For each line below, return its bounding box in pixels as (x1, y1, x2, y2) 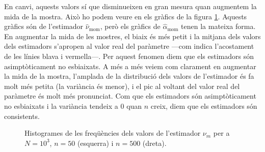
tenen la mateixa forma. (181, 21, 256, 32)
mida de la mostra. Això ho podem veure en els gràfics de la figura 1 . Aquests (4, 11, 247, 21)
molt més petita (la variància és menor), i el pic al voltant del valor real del (4, 80, 240, 91)
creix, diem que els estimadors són (150, 100, 257, 111)
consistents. (4, 110, 40, 121)
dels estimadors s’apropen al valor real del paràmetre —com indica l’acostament (4, 41, 254, 51)
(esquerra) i (77, 137, 114, 148)
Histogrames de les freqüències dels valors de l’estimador (24, 128, 201, 138)
